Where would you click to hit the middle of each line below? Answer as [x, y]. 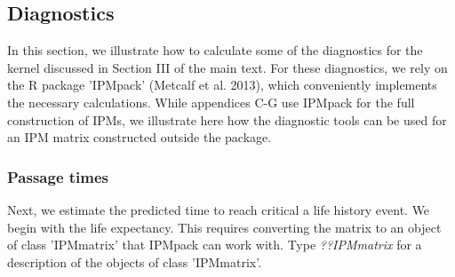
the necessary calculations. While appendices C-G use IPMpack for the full [211, 102]
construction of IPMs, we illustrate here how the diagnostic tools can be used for [227, 119]
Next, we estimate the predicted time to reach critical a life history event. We [219, 209]
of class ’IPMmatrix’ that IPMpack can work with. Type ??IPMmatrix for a [215, 245]
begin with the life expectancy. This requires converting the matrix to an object [224, 227]
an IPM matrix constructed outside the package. [140, 137]
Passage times [58, 176]
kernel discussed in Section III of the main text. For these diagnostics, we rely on [227, 67]
